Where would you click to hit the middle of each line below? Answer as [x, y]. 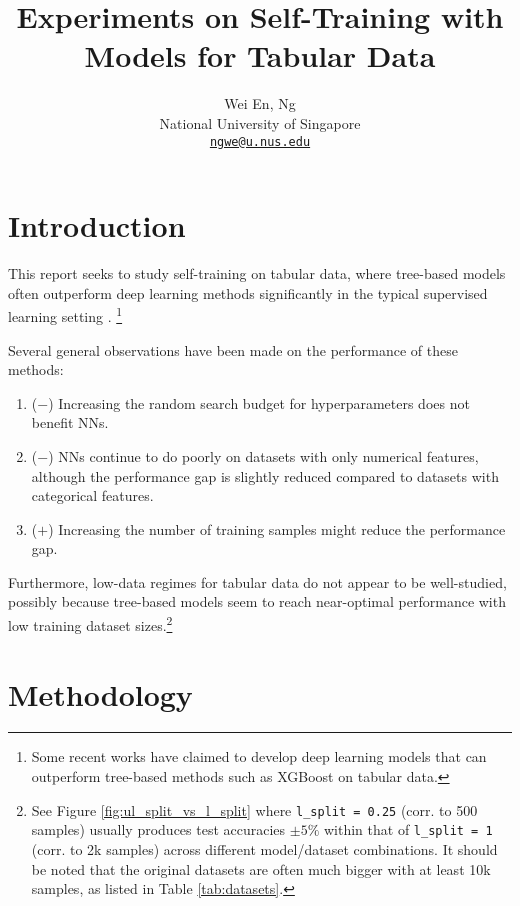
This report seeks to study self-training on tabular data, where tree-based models [257, 273]
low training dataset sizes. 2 [90, 623]
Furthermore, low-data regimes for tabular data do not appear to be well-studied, [257, 581]
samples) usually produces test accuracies [158, 829]
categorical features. [92, 495]
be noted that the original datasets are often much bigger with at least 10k [261, 868]
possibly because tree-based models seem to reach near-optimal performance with [257, 601]
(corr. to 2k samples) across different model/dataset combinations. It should [264, 848]
